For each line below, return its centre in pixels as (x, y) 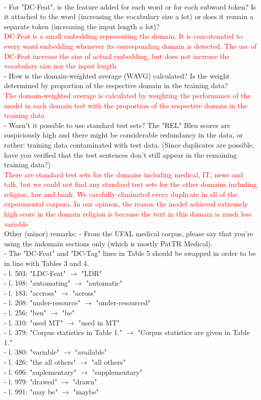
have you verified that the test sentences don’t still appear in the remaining (121, 154)
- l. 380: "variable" (32, 352)
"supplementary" (117, 372)
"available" (91, 352)
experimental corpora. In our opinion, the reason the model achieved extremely (126, 204)
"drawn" (85, 382)
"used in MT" (99, 322)
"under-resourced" (123, 303)
